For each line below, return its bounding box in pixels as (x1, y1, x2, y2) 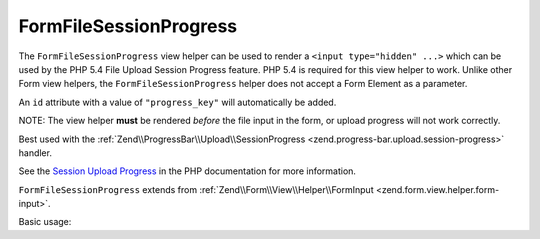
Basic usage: (18, 216, 72, 228)
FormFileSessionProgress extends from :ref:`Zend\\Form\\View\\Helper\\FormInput (18, 183, 374, 195)
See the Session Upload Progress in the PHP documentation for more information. (18, 165, 357, 177)
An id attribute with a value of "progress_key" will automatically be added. (18, 96, 337, 108)
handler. (18, 146, 52, 159)
